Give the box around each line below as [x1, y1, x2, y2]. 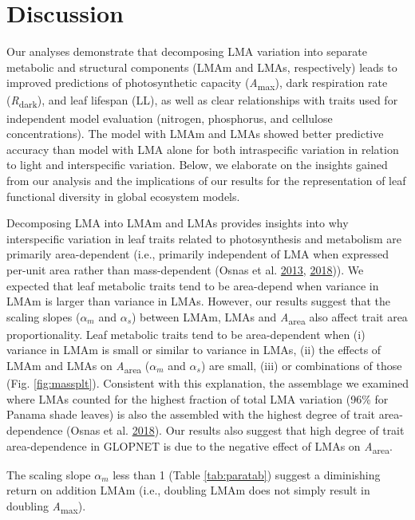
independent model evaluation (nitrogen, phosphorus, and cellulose [6, 109, 333, 126]
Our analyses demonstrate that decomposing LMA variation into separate [6, 43, 367, 60]
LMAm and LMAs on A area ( [6, 357, 150, 376]
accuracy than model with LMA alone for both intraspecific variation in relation [6, 140, 399, 157]
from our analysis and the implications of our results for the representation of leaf [6, 171, 406, 188]
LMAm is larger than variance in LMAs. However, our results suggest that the [6, 293, 390, 309]
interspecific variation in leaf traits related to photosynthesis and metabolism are [6, 230, 401, 246]
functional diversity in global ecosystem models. [6, 187, 240, 204]
